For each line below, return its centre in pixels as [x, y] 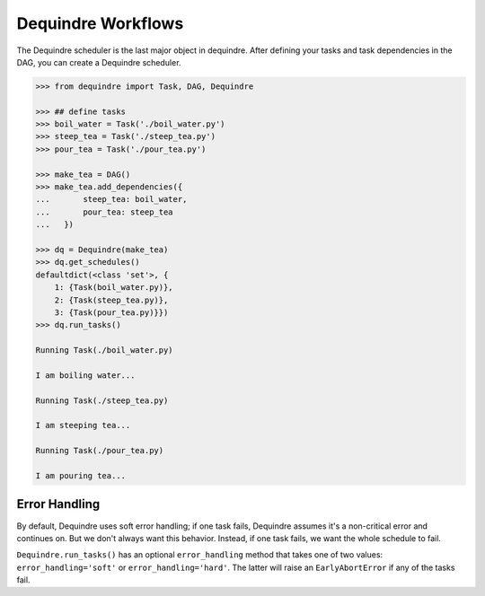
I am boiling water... [85, 375]
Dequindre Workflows [100, 23]
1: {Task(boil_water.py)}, [114, 288]
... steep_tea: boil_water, [111, 199]
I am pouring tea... [80, 476]
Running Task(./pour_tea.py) [100, 451]
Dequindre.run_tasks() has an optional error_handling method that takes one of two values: [200, 555]
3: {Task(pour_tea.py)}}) [111, 312]
